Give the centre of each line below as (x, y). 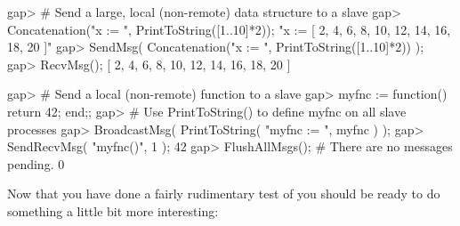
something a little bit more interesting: (113, 210)
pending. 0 (36, 163)
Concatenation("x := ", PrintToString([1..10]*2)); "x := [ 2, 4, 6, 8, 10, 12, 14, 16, (229, 29)
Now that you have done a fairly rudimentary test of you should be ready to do (224, 194)
